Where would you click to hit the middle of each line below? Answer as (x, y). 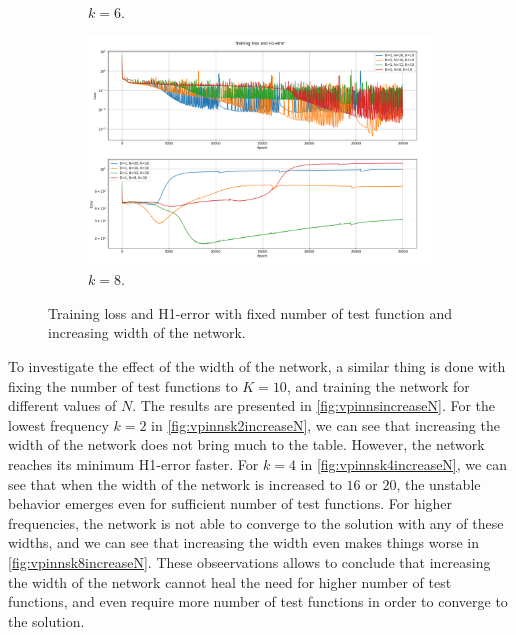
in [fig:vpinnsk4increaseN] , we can (403, 464)
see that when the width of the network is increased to (175, 483)
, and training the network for (378, 385)
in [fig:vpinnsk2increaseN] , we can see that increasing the (325, 424)
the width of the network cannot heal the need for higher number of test (230, 581)
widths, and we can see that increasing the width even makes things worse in (244, 542)
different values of (62, 405)
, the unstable (438, 483)
